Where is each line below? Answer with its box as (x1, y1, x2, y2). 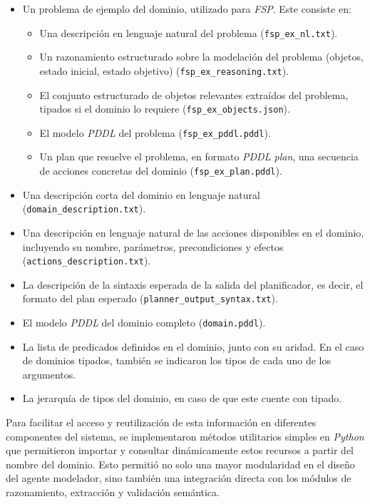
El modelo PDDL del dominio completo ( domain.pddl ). (22, 315, 266, 329)
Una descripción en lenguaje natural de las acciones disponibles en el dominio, (22, 225, 364, 240)
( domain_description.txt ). (22, 201, 146, 216)
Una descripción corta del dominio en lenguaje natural (22, 187, 260, 202)
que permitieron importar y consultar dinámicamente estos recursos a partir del (6, 443, 354, 458)
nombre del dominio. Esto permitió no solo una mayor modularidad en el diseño (6, 456, 355, 471)
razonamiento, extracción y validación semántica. (6, 485, 220, 499)
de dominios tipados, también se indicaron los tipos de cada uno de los (22, 353, 331, 368)
